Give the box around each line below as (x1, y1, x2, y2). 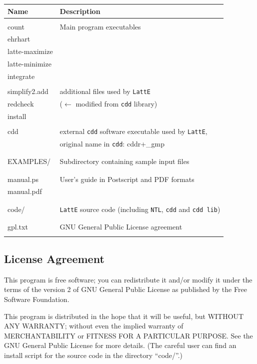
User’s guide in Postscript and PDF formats (59, 173, 194, 184)
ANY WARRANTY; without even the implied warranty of (4, 320, 183, 331)
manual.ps (7, 173, 38, 184)
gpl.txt (7, 221, 28, 232)
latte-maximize (7, 46, 53, 56)
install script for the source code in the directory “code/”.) (4, 349, 183, 360)
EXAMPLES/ (7, 156, 50, 166)
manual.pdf (7, 186, 42, 196)
